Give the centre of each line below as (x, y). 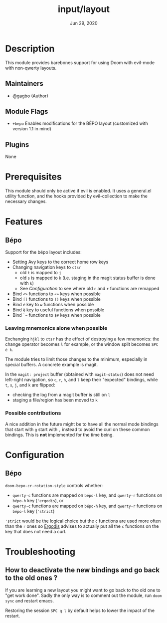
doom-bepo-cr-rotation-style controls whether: (54, 485)
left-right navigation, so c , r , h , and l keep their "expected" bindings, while (82, 380)
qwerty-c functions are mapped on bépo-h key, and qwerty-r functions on (87, 506)
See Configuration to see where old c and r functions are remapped (89, 289)
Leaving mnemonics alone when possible (56, 328)
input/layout (84, 9)
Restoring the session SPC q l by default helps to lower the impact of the (80, 610)
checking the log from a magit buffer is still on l (61, 395)
